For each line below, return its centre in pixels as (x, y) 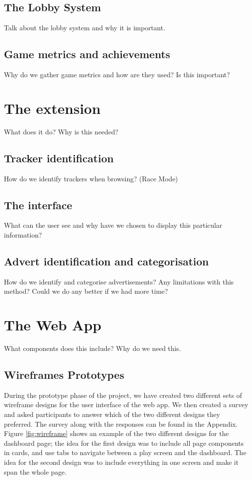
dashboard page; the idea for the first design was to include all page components (124, 443)
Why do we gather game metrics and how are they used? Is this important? (117, 74)
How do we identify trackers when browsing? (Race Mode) (91, 178)
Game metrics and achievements (87, 54)
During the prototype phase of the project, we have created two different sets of (123, 395)
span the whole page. (35, 471)
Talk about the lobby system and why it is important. (85, 28)
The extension (52, 108)
